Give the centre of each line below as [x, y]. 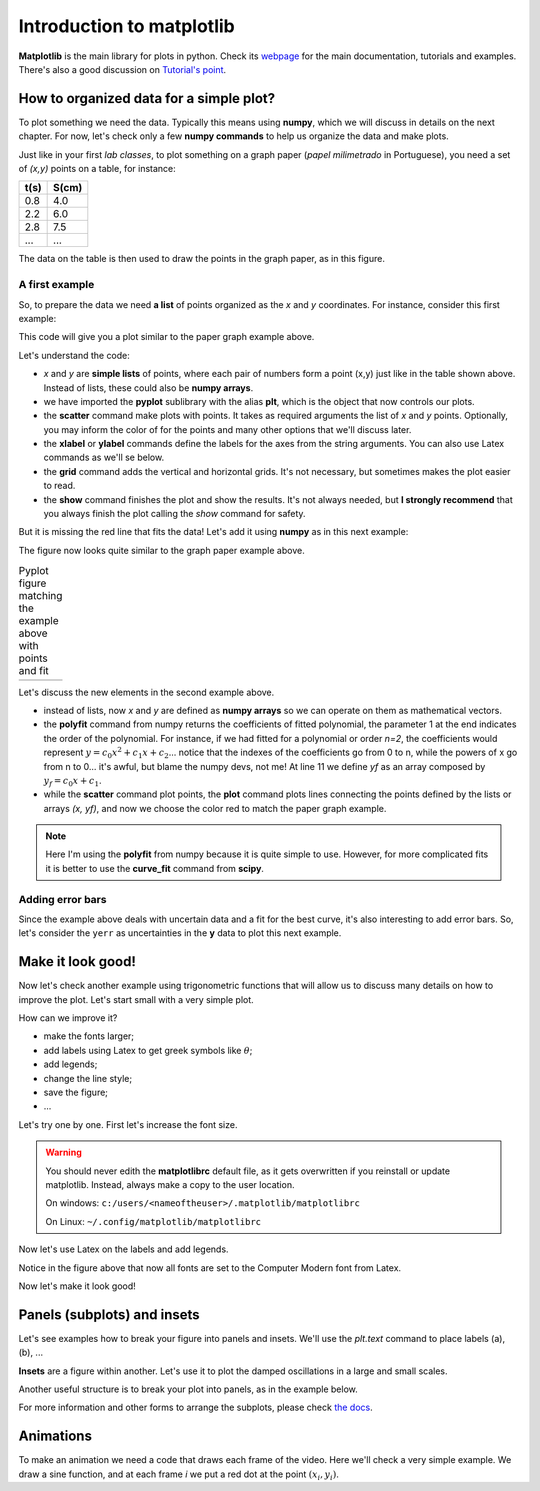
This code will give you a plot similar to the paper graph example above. [166, 337]
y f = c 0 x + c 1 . [72, 781]
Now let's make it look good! [77, 1286]
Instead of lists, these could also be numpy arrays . [148, 387]
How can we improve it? [68, 1018]
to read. [59, 486]
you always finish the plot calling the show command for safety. [174, 514]
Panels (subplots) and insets [109, 1314]
